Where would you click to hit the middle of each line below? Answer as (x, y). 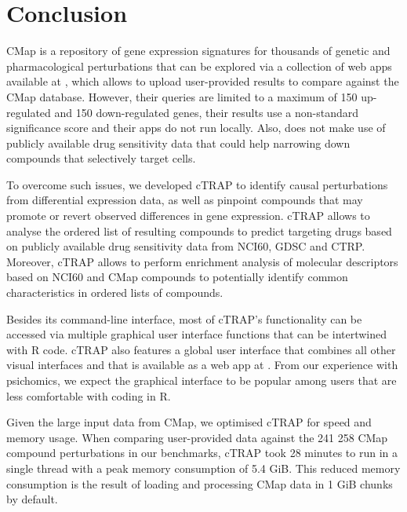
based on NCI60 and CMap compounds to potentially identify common (177, 277)
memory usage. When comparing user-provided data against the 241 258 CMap (197, 437)
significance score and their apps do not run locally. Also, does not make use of (196, 128)
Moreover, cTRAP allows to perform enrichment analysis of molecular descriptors (202, 261)
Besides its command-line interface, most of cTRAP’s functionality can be (184, 318)
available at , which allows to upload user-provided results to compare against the (203, 81)
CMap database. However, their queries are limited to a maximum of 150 (182, 96)
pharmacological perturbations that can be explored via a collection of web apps (199, 66)
